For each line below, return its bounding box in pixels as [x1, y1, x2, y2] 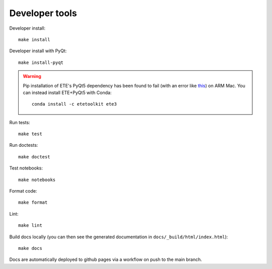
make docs [18, 245, 42, 251]
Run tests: [9, 119, 30, 125]
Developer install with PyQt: [9, 48, 67, 54]
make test [18, 131, 42, 137]
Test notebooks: [9, 165, 43, 171]
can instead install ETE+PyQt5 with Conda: [23, 89, 112, 96]
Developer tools [9, 8, 78, 19]
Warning [23, 73, 41, 79]
